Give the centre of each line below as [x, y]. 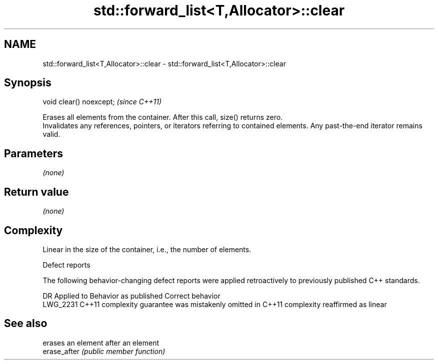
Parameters [33, 153]
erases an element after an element [101, 343]
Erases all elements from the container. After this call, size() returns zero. [163, 117]
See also [26, 324]
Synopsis [28, 83]
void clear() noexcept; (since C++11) [102, 102]
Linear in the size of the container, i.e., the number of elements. [147, 249]
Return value [36, 192]
